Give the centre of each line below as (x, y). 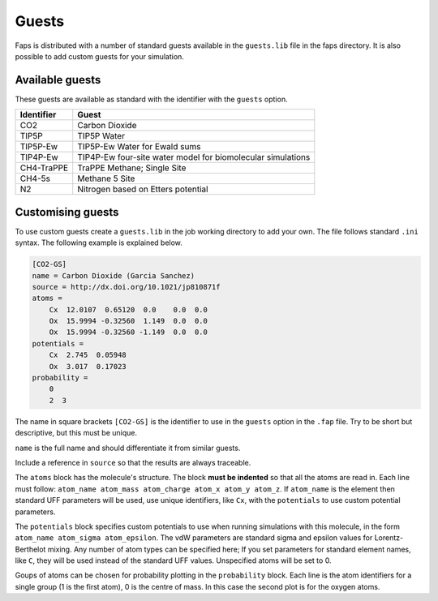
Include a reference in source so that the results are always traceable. (133, 462)
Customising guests (67, 212)
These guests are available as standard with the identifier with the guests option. (151, 99)
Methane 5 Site (106, 178)
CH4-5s (35, 178)
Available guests (58, 80)
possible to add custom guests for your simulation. (99, 56)
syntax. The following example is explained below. (99, 243)
